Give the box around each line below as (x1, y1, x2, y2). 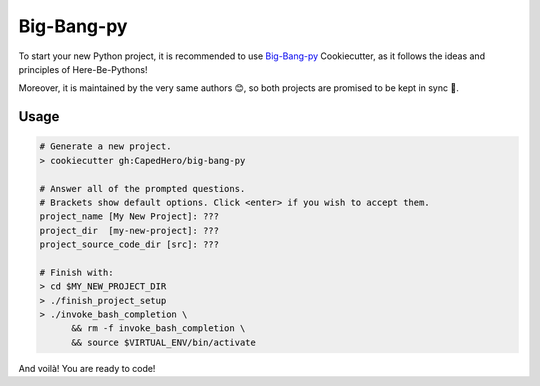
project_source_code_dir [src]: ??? (39, 239, 220, 250)
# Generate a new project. (39, 141, 172, 152)
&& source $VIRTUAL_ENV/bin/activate (71, 336, 257, 348)
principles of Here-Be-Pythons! (18, 63, 148, 75)
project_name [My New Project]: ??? (39, 211, 220, 222)
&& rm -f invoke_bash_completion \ (71, 323, 246, 334)
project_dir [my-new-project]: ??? (39, 225, 220, 236)
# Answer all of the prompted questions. (39, 183, 246, 194)
